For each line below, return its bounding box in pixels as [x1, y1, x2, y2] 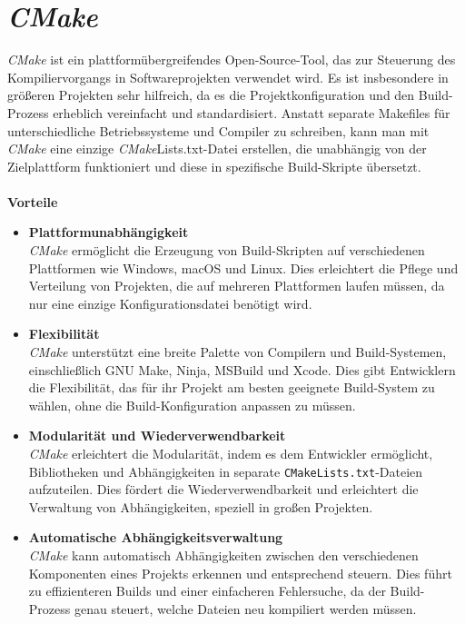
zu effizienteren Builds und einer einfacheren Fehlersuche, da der [28, 581, 386, 600]
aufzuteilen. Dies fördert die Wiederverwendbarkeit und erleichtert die [28, 480, 419, 499]
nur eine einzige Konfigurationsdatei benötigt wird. [28, 293, 312, 312]
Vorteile [7, 192, 58, 211]
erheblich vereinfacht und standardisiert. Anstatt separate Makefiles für [53, 103, 450, 122]
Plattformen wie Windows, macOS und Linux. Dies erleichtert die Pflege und [28, 258, 459, 277]
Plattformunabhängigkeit [28, 223, 189, 242]
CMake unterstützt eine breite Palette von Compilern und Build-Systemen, [28, 342, 447, 362]
